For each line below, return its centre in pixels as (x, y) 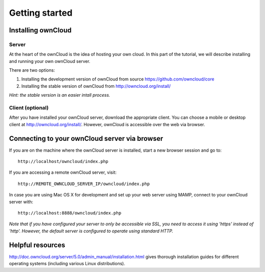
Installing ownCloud (40, 30)
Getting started (41, 13)
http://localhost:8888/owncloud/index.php (70, 213)
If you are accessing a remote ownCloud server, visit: (63, 172)
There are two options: (32, 70)
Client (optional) (29, 108)
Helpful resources (37, 245)
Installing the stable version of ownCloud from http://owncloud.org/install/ (96, 86)
